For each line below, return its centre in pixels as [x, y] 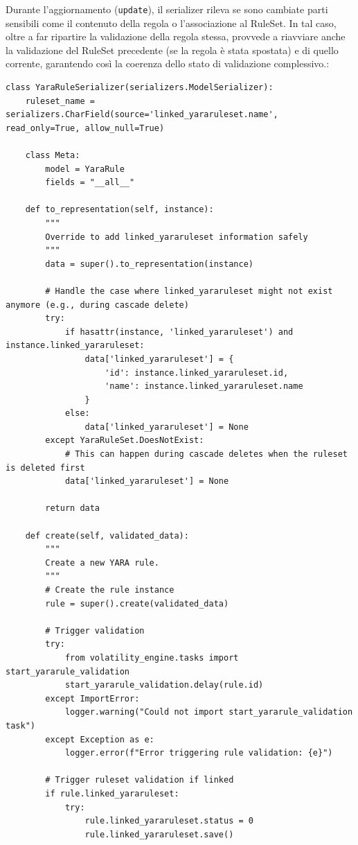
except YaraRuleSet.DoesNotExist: [125, 441]
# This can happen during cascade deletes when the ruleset [206, 454]
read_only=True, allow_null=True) [85, 128]
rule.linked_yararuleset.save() [159, 834]
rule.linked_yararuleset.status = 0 [169, 821]
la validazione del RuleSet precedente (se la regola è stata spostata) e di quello [172, 50]
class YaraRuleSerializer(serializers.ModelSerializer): [140, 88]
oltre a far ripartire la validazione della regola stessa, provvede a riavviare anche [176, 36]
